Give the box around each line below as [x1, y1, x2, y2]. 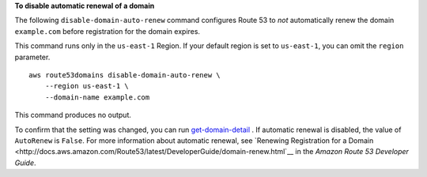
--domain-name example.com [44, 92, 150, 102]
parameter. [14, 52, 51, 62]
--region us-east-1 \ [44, 81, 130, 91]
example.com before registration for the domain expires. [14, 26, 201, 36]
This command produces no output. [14, 111, 132, 120]
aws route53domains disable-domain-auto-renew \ [28, 70, 221, 79]
